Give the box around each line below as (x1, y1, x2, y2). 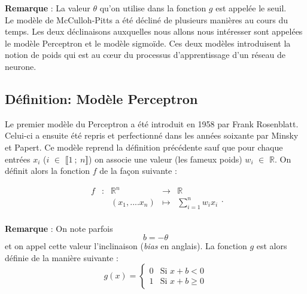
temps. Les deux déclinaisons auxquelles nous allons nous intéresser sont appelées (5, 25, 303, 38)
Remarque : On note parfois (5, 222, 113, 234)
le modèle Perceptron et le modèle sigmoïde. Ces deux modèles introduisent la (5, 36, 291, 49)
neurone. (5, 60, 37, 72)
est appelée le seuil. (215, 2, 287, 14)
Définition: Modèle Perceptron (5, 89, 198, 108)
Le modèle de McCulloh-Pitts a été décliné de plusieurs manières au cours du (5, 13, 288, 26)
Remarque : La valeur (5, 2, 90, 14)
